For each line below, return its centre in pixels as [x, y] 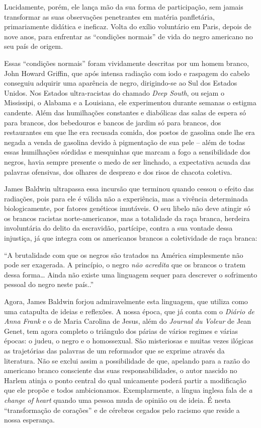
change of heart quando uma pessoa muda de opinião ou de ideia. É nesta [117, 400]
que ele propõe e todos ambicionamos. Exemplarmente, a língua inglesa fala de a [128, 390]
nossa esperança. [29, 420]
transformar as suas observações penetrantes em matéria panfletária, [109, 16]
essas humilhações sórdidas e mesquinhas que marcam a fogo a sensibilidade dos [127, 152]
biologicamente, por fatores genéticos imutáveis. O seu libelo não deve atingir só [127, 208]
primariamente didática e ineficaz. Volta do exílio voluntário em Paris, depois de [128, 26]
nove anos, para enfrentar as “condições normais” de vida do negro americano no [128, 36]
